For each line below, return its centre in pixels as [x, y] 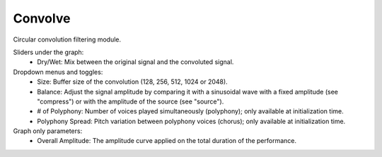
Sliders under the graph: [48, 52]
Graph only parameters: [48, 131]
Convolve [42, 18]
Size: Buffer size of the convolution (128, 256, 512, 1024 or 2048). [132, 82]
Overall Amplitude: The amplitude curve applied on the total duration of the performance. [167, 141]
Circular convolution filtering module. [67, 39]
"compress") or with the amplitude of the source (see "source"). [131, 101]
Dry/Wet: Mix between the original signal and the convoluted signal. [135, 62]
